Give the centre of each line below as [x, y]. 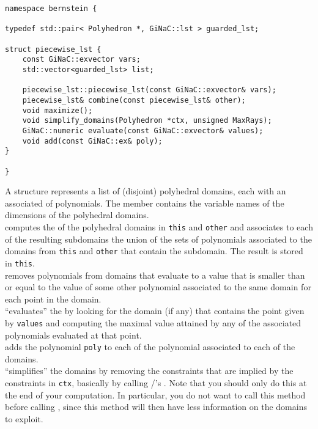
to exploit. [24, 418]
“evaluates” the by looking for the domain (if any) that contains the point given [155, 311]
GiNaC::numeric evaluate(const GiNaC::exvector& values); [143, 130]
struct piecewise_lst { [53, 49]
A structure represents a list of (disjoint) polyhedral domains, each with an [146, 191]
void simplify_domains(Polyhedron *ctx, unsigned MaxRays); [147, 121]
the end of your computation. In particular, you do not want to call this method [155, 394]
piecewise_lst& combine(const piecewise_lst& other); [134, 100]
